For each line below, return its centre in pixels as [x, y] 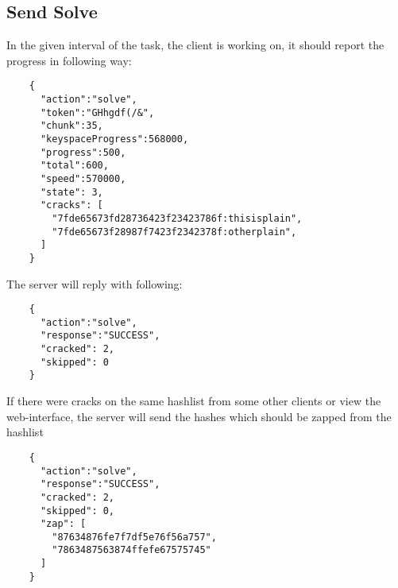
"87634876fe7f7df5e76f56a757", [134, 537]
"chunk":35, [71, 126]
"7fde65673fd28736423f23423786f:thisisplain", [177, 218]
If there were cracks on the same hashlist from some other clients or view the [194, 401]
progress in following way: [69, 60]
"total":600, [74, 166]
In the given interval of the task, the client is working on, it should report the [195, 45]
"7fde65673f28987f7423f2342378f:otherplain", [174, 232]
